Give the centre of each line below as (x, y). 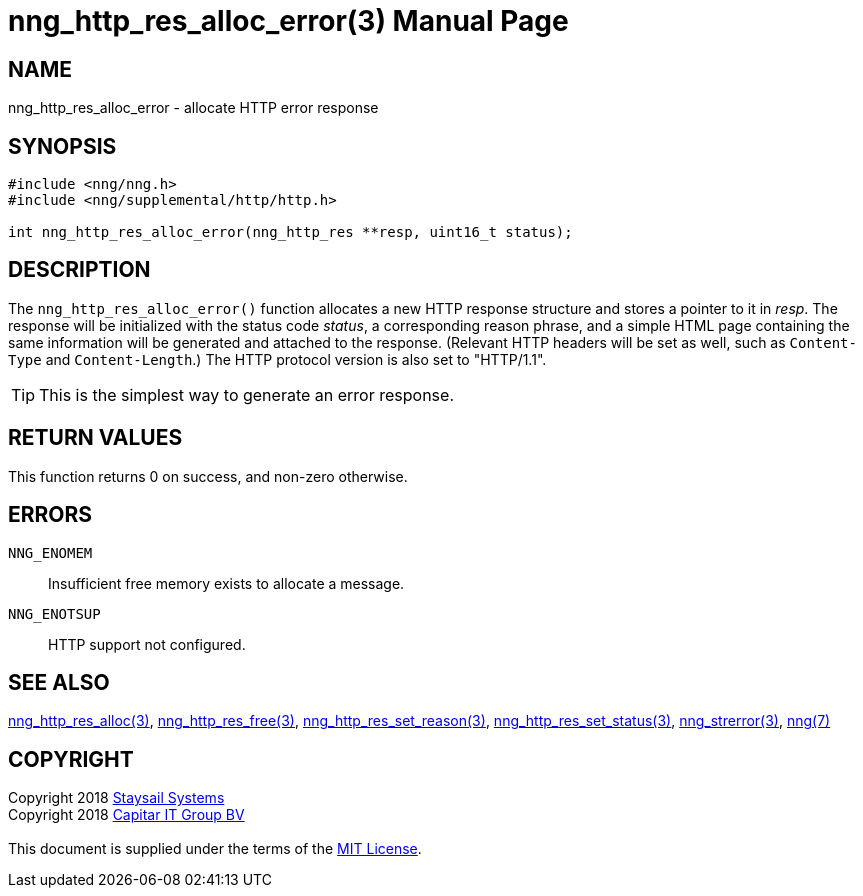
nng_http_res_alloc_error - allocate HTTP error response (193, 108)
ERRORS (50, 515)
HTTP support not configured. (147, 644)
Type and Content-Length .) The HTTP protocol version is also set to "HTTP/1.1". (277, 359)
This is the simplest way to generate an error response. (246, 394)
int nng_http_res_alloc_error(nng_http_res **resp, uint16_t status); (290, 232)
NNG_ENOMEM (50, 552)
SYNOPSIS (62, 146)
